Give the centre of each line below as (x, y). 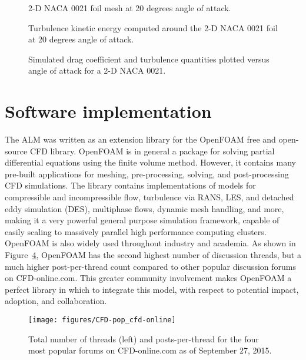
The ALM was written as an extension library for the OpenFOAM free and (140, 139)
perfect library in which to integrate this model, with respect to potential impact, (152, 289)
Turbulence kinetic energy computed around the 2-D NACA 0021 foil (153, 27)
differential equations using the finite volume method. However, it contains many (150, 162)
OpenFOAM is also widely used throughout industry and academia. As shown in (150, 243)
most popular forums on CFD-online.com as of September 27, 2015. (150, 350)
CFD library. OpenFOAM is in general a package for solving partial (152, 151)
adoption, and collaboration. (56, 301)
